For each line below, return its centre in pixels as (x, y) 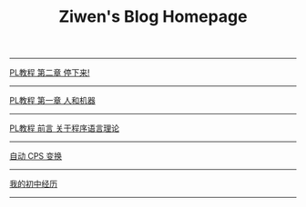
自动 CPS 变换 (36, 156)
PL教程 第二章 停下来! (50, 73)
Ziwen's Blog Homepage (153, 17)
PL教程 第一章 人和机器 (52, 101)
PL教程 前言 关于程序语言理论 (65, 128)
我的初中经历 (33, 184)
